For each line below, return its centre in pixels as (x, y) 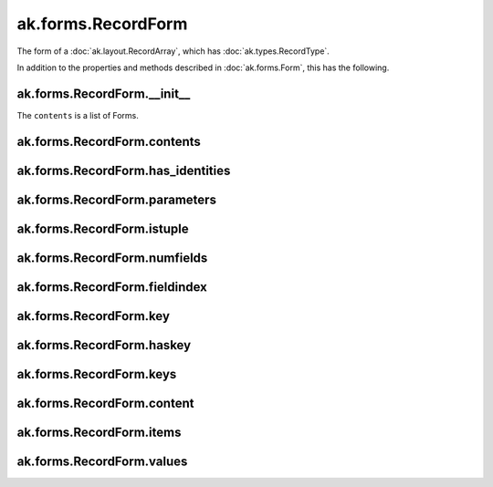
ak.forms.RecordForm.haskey (104, 345)
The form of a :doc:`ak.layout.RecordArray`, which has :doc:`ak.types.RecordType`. (173, 51)
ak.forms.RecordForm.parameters (116, 199)
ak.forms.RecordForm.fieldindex (112, 287)
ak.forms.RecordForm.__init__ (104, 93)
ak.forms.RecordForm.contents (109, 141)
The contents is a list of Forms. (78, 115)
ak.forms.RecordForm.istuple (103, 228)
